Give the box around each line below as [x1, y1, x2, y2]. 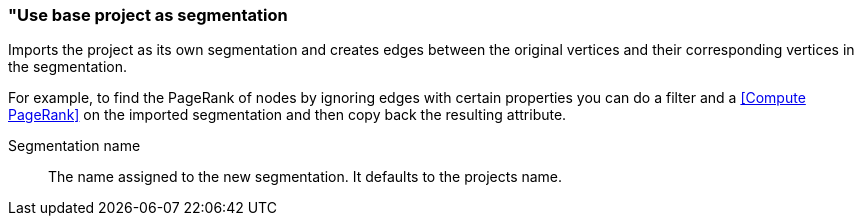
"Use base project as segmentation [8, 5, 288, 25]
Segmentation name [8, 137, 141, 155]
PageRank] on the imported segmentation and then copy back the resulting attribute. [8, 106, 567, 124]
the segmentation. [8, 58, 127, 76]
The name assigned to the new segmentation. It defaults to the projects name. [48, 168, 563, 186]
